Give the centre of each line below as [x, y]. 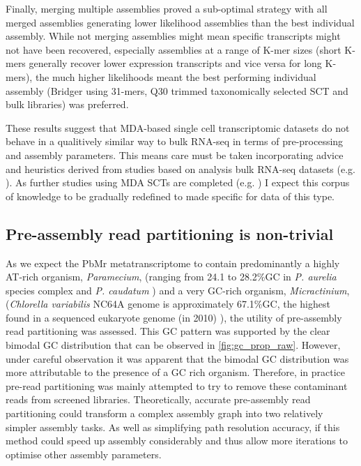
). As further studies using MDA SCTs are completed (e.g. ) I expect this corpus [178, 182]
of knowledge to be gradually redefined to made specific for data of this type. [170, 196]
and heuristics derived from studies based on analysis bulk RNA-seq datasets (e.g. [180, 168]
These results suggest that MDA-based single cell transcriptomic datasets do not [178, 127]
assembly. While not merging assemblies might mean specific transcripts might [173, 36]
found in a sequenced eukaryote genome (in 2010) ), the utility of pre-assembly [174, 317]
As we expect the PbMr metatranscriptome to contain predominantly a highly [173, 263]
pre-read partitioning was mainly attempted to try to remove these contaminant [177, 385]
